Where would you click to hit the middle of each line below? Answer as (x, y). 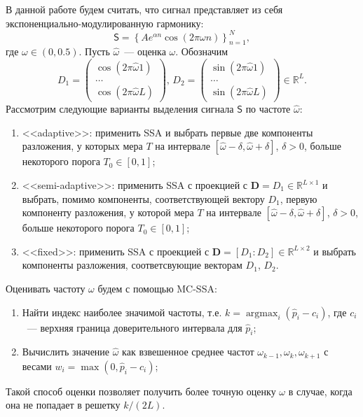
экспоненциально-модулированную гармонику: (105, 23)
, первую (299, 198)
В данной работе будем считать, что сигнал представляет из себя (144, 9)
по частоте (268, 109)
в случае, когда (320, 391)
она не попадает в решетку (63, 405)
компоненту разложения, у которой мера (108, 212)
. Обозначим (202, 51)
